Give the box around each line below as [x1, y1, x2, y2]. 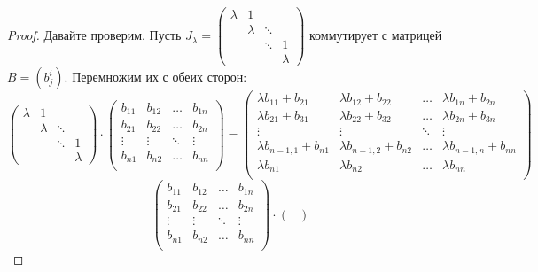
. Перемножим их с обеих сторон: [64, 67, 247, 86]
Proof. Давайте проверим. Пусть [7, 26, 182, 44]
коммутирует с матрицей [309, 26, 442, 44]
